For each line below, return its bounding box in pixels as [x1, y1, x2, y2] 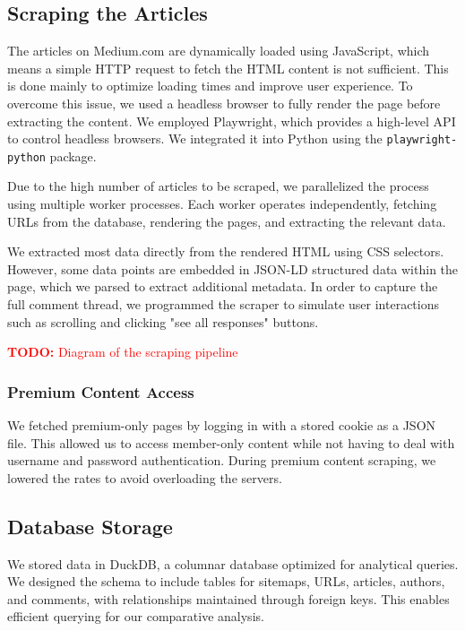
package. [49, 146, 97, 165]
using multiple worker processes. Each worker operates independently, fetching [7, 194, 437, 213]
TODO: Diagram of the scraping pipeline [7, 342, 238, 361]
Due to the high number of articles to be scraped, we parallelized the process [7, 177, 429, 195]
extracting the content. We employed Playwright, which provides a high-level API [7, 111, 456, 130]
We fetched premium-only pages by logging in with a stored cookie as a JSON [7, 416, 436, 435]
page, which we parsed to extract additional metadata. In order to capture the [7, 277, 438, 296]
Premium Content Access [7, 380, 194, 402]
